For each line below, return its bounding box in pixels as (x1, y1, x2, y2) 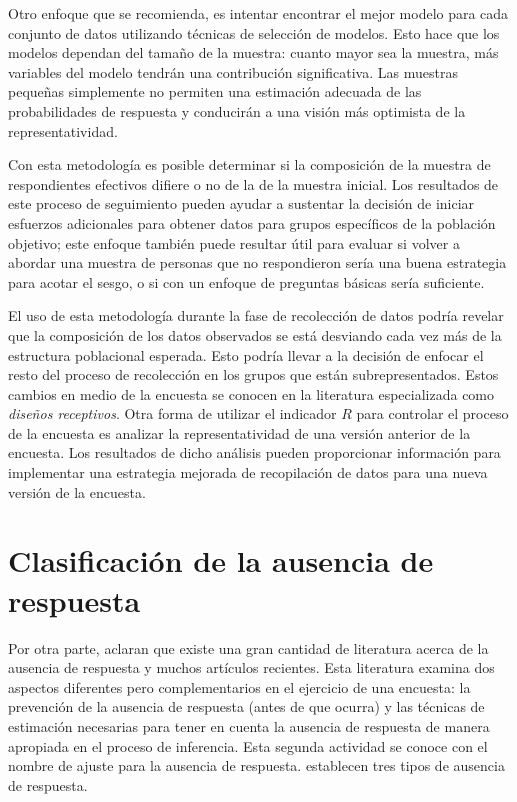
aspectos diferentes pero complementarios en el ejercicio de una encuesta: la (8, 676, 471, 697)
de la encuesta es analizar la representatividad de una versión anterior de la (8, 422, 471, 443)
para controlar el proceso (356, 403, 509, 424)
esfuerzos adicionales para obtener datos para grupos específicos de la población (8, 212, 496, 233)
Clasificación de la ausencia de (8, 540, 434, 581)
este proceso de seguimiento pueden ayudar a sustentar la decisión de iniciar (8, 193, 475, 214)
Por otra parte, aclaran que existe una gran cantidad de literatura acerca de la (8, 637, 489, 658)
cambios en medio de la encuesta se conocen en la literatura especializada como (8, 383, 495, 404)
